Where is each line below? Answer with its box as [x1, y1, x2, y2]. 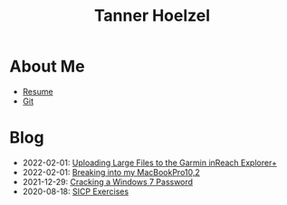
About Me [9, 56, 85, 77]
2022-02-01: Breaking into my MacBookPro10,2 [22, 166, 201, 177]
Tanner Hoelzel [93, 5, 211, 26]
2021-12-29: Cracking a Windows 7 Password [22, 176, 193, 187]
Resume [22, 86, 53, 97]
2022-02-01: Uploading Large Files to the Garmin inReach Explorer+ [22, 157, 278, 168]
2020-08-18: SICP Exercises [22, 186, 129, 197]
